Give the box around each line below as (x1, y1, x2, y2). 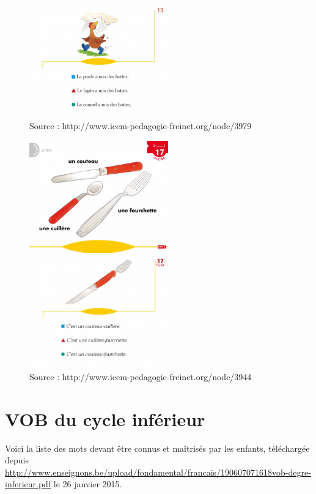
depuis (5, 454, 29, 466)
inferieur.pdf (5, 477, 51, 490)
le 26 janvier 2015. (53, 477, 122, 490)
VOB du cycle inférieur (5, 406, 205, 431)
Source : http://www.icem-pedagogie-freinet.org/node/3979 (29, 119, 252, 132)
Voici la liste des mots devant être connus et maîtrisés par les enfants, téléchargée (5, 441, 310, 454)
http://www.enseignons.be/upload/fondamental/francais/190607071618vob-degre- (5, 465, 311, 478)
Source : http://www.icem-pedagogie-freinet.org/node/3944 (29, 370, 252, 383)
